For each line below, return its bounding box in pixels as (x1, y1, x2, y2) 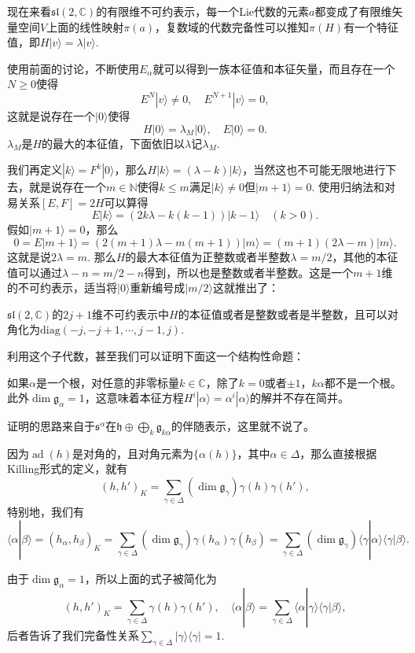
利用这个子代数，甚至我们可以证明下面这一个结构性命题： (7, 347, 304, 363)
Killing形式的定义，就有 (7, 460, 128, 477)
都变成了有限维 (314, 3, 392, 19)
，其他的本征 (332, 248, 398, 264)
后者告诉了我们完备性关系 (7, 626, 139, 643)
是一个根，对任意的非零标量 (35, 374, 179, 390)
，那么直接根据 (299, 445, 377, 461)
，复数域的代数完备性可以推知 (155, 18, 310, 35)
